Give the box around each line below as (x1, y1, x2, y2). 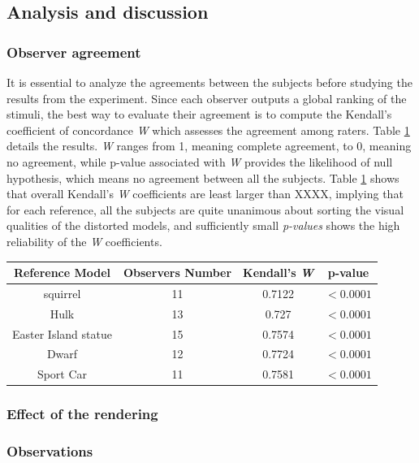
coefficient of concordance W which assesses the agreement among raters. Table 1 (6, 121, 410, 138)
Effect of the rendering (6, 404, 158, 424)
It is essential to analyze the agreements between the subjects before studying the (6, 74, 413, 90)
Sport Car (37, 366, 88, 383)
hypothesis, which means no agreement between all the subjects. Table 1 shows (6, 169, 400, 186)
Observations (6, 441, 93, 461)
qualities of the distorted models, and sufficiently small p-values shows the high (6, 217, 400, 234)
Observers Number (123, 264, 232, 281)
